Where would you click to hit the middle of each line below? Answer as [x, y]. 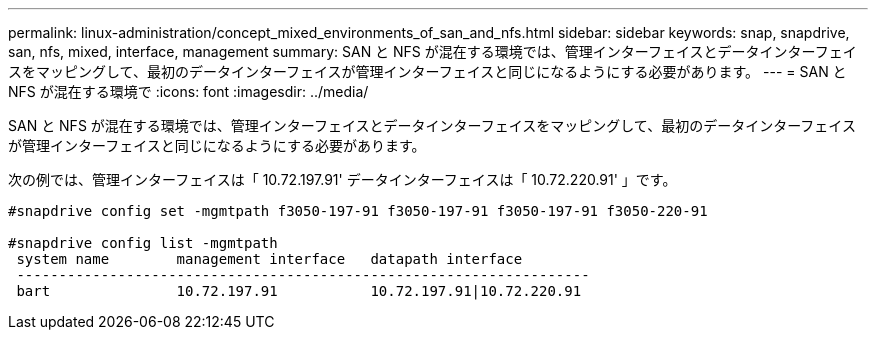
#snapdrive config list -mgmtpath [143, 243]
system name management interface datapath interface [269, 259]
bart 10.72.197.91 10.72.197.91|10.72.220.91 [299, 291]
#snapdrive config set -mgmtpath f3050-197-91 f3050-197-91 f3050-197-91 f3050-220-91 [358, 211]
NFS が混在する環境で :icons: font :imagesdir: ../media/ [188, 91]
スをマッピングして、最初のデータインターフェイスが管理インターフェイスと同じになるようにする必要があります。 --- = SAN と [427, 71]
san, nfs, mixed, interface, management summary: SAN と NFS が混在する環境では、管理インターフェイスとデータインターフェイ [432, 51]
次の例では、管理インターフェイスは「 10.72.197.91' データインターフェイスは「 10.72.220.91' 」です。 [342, 179]
